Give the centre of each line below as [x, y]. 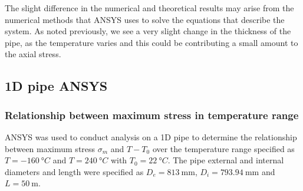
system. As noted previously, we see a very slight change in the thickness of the [148, 31]
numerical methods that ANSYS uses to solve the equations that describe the [145, 19]
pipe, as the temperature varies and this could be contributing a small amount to [151, 42]
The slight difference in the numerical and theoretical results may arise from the [149, 8]
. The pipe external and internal [226, 160]
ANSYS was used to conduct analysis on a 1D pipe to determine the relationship [151, 136]
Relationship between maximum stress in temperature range [152, 115]
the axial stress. [33, 54]
